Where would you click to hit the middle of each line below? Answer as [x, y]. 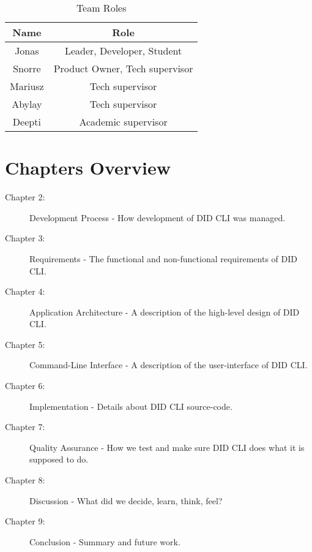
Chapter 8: [25, 480]
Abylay [27, 104]
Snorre [27, 68]
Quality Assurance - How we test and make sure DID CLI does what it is [167, 447]
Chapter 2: [25, 197]
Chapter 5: [25, 344]
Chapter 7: [25, 427]
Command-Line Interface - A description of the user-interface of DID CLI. [169, 365]
